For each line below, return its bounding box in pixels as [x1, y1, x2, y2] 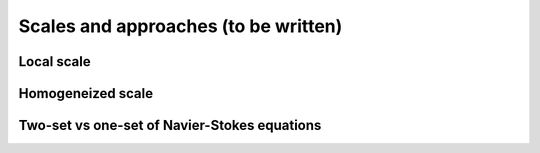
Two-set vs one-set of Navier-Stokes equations [18, 117, 322, 134]
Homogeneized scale [18, 85, 154, 102]
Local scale [18, 53, 91, 70]
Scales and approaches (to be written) [18, 15, 343, 37]
